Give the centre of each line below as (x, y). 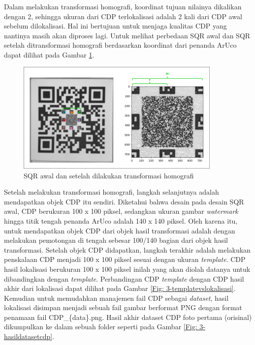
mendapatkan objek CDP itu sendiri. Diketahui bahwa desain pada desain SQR (124, 201)
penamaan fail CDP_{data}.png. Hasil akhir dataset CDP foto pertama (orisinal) (128, 317)
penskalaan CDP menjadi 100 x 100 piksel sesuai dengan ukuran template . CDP (125, 259)
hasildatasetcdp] (28, 336)
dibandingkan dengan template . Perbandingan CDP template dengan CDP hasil (124, 278)
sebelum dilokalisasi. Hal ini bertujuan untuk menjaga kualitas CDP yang (115, 26)
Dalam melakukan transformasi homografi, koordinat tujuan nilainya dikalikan (123, 6)
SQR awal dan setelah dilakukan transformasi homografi (109, 175)
